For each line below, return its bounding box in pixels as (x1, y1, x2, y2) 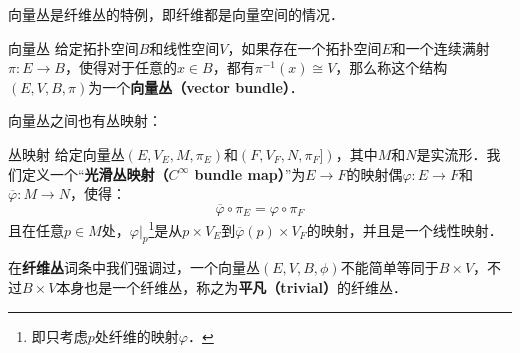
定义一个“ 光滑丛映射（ (21, 163, 169, 184)
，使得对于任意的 (64, 57, 177, 78)
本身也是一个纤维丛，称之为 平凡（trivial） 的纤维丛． (56, 277, 407, 298)
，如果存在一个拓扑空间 (227, 37, 382, 58)
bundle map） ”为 (194, 163, 306, 184)
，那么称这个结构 (335, 57, 448, 78)
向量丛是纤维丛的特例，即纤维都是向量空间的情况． (8, 4, 344, 24)
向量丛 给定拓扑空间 (8, 37, 139, 58)
